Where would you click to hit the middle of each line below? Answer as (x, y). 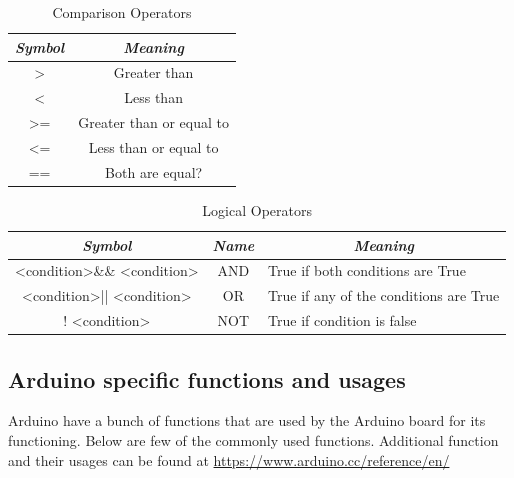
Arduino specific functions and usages (207, 378)
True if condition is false (342, 320)
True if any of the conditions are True (384, 295)
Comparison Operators (122, 12)
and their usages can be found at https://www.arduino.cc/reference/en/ (229, 459)
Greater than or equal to (153, 122)
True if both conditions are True (367, 270)
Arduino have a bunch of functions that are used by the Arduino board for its (247, 420)
